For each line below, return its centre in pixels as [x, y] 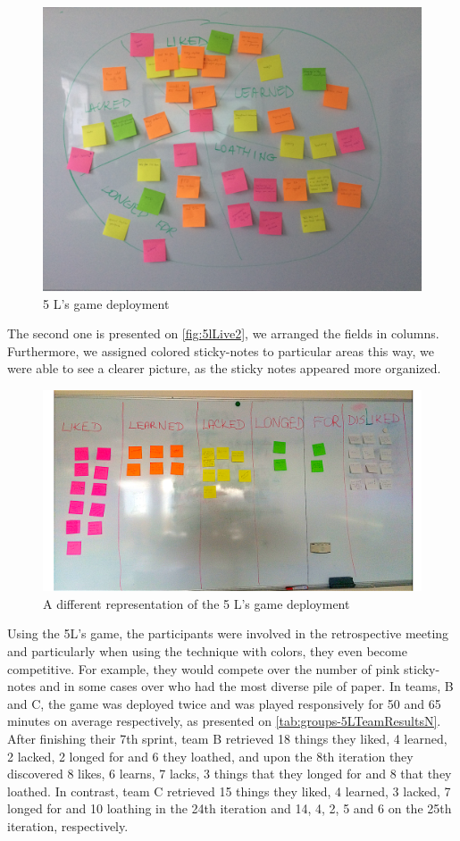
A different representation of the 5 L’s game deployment [197, 603]
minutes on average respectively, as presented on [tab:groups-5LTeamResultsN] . [224, 721]
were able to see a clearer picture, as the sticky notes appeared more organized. [224, 368]
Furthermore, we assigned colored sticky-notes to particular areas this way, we [221, 350]
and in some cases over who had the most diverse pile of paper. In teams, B [247, 686]
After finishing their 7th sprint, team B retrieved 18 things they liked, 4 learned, [227, 738]
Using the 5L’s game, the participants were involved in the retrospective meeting [228, 633]
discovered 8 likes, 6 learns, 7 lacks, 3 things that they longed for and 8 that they [230, 774]
